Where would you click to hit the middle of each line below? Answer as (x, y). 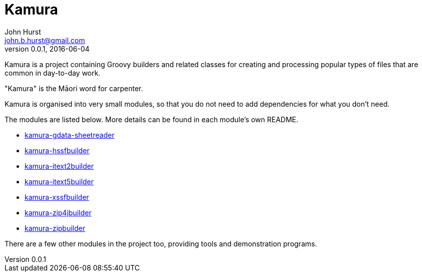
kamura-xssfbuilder (57, 197)
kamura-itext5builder (59, 181)
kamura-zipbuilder (55, 228)
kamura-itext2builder (59, 166)
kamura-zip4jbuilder (58, 212)
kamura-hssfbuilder (57, 150)
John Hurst (23, 32)
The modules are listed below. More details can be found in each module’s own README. (152, 119)
